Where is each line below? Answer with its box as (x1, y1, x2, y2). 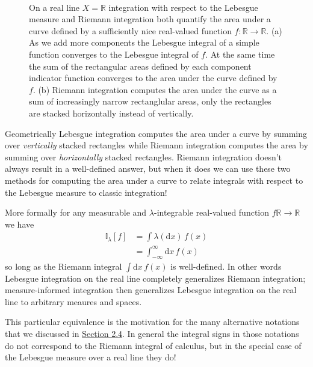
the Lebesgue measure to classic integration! (5, 186, 167, 198)
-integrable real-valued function (153, 206, 270, 219)
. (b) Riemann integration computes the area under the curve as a (33, 83, 277, 96)
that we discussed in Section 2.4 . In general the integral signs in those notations (5, 327, 299, 340)
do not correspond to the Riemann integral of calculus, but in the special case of (5, 339, 302, 351)
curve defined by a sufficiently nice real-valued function (29, 24, 232, 37)
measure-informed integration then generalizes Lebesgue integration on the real (5, 284, 297, 296)
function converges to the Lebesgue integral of (29, 47, 199, 60)
